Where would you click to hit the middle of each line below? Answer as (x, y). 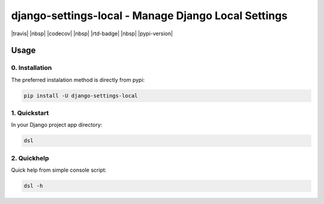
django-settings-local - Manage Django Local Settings (149, 16)
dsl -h (33, 186)
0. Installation (31, 68)
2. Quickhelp (30, 158)
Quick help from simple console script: (59, 170)
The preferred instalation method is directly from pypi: (78, 80)
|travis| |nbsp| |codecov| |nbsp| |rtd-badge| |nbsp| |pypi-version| (92, 34)
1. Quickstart (30, 113)
